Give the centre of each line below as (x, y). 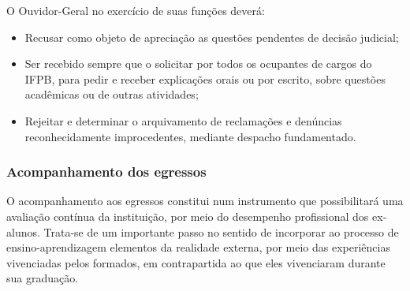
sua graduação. (43, 278)
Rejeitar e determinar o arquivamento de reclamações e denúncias (183, 120)
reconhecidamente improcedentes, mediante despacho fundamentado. (190, 136)
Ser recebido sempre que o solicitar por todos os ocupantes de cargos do (198, 63)
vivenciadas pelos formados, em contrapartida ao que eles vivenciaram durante (196, 262)
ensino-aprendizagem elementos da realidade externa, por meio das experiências (198, 247)
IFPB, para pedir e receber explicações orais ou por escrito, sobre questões (205, 78)
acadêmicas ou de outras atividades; (112, 94)
